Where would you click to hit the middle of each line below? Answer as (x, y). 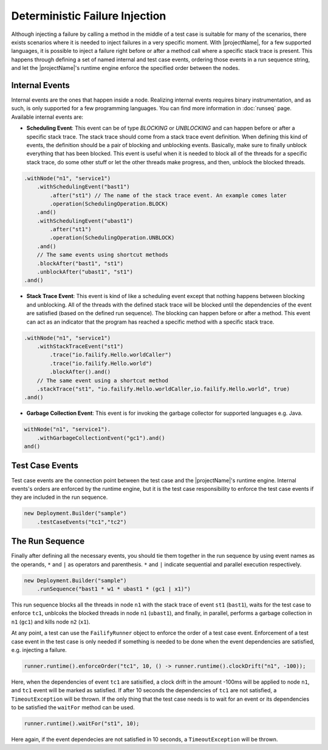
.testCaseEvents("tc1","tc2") (82, 522)
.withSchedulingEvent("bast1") (83, 187)
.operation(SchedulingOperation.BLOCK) (109, 203)
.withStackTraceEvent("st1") (80, 346)
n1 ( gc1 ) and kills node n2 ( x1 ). (51, 622)
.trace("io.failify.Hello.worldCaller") (111, 355)
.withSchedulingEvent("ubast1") (85, 221)
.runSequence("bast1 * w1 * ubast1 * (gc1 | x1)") (114, 589)
